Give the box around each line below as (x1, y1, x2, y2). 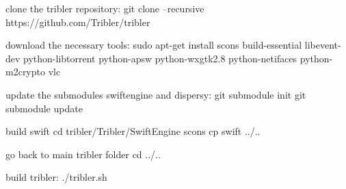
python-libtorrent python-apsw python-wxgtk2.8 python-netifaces (23, 51, 297, 65)
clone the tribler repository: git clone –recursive (5, 1, 204, 15)
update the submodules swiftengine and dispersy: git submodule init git (5, 87, 306, 101)
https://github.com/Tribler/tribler (5, 14, 150, 29)
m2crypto (5, 64, 45, 79)
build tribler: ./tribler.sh (5, 170, 107, 184)
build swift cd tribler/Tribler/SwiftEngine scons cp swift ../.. (5, 124, 261, 138)
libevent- (304, 38, 341, 52)
